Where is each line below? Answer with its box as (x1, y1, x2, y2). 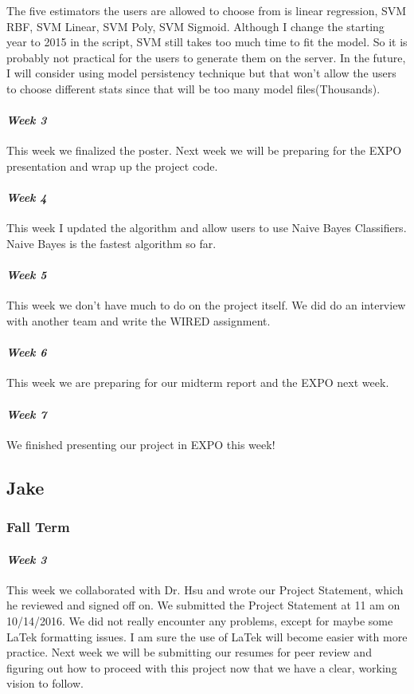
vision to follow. (6, 675, 84, 692)
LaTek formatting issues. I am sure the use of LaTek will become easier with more (6, 628, 408, 645)
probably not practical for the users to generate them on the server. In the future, (6, 49, 406, 65)
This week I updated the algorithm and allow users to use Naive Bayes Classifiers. (6, 219, 407, 236)
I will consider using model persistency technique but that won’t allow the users (6, 65, 396, 81)
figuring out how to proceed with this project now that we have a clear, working (6, 659, 397, 676)
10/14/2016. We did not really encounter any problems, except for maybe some (6, 612, 393, 629)
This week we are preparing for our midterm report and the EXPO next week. (6, 374, 389, 391)
